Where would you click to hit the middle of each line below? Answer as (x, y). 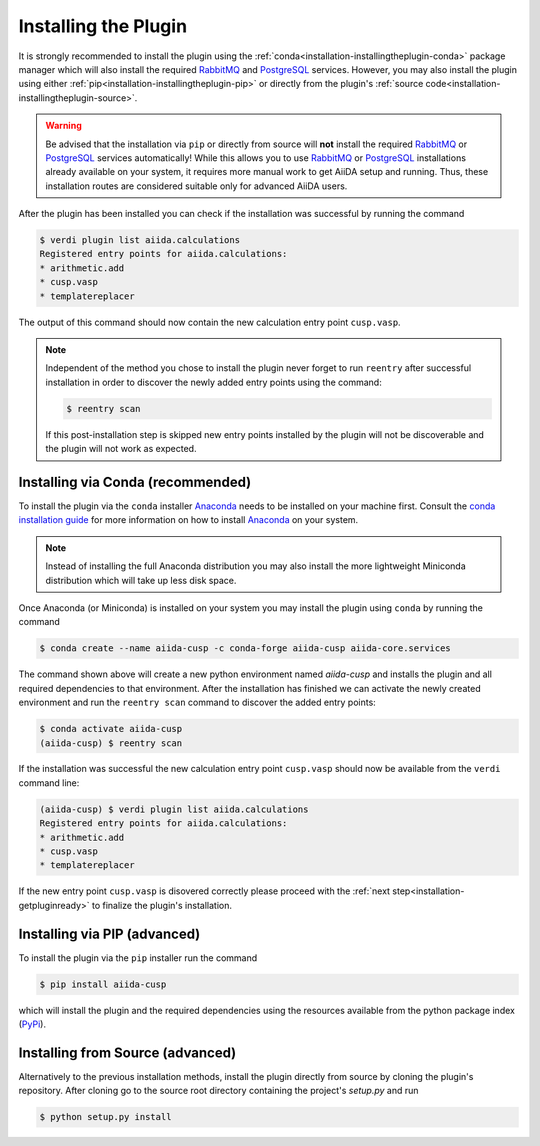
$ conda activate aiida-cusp (111, 729)
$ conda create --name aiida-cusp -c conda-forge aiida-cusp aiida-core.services (245, 648)
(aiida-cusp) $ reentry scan (111, 743)
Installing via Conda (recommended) (135, 481)
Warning (63, 126)
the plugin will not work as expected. (121, 449)
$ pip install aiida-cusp (103, 984)
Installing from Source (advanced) (127, 1052)
